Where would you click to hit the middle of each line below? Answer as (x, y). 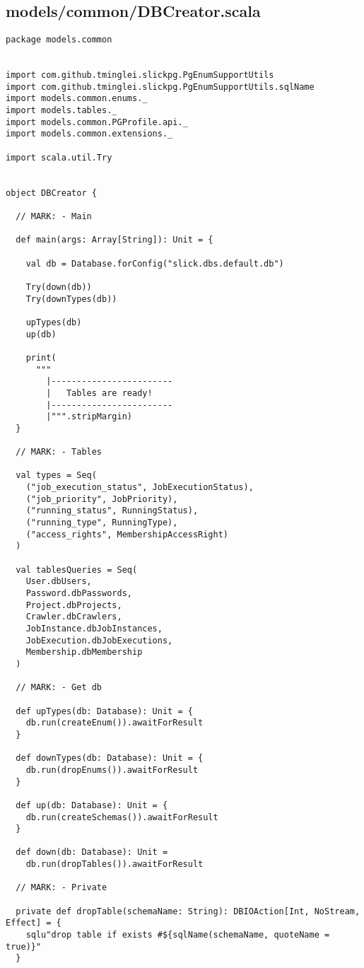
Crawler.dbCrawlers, (74, 617)
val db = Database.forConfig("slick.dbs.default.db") (155, 263)
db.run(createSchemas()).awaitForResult (122, 817)
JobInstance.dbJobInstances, (94, 629)
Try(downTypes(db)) (71, 299)
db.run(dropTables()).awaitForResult (115, 864)
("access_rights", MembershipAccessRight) (127, 534)
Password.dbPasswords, (79, 594)
